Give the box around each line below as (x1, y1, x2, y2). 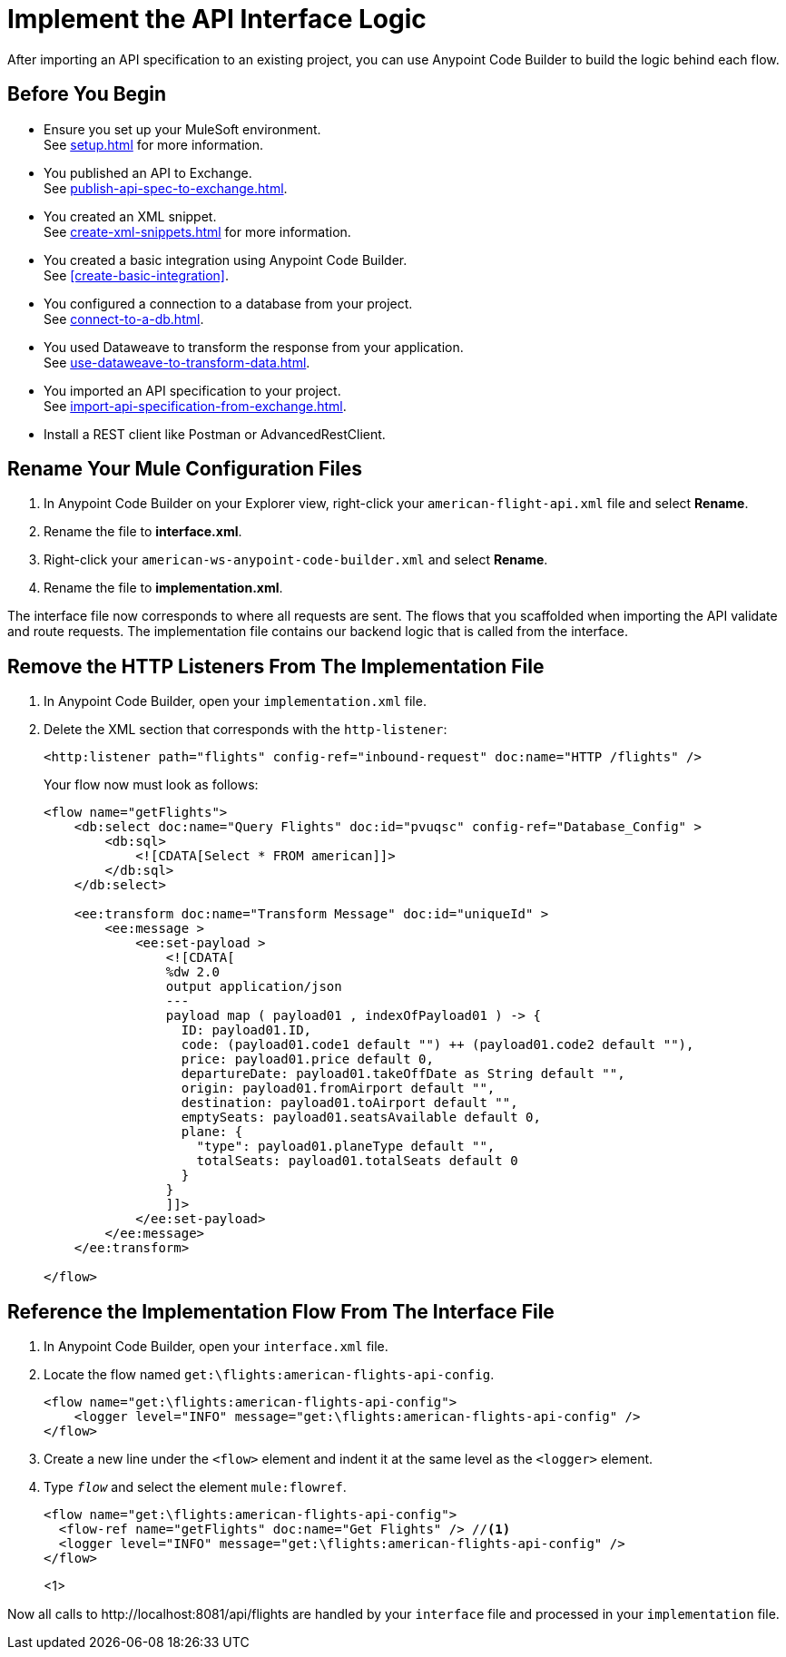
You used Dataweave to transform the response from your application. (44, 338, 464, 355)
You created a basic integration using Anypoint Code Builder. (44, 251, 408, 268)
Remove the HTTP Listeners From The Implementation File (7, 654, 545, 678)
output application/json (165, 979, 342, 995)
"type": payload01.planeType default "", (196, 1139, 496, 1154)
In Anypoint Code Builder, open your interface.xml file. (44, 1338, 388, 1355)
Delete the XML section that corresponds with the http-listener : (44, 721, 447, 738)
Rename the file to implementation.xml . (44, 580, 283, 596)
